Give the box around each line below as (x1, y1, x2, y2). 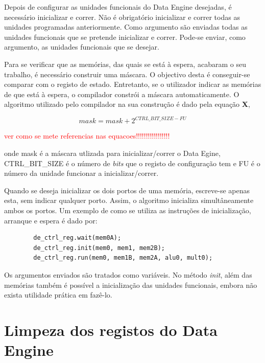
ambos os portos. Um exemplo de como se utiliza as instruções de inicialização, (4, 205, 251, 215)
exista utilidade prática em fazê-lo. (4, 289, 112, 300)
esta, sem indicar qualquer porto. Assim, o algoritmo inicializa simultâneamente (4, 195, 254, 206)
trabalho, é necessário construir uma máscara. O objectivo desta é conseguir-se (4, 69, 250, 79)
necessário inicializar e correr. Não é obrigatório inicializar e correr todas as (4, 11, 240, 22)
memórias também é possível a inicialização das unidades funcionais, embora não (4, 279, 257, 290)
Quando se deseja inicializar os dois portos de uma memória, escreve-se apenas (4, 185, 250, 195)
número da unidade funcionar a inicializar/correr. (4, 168, 159, 178)
